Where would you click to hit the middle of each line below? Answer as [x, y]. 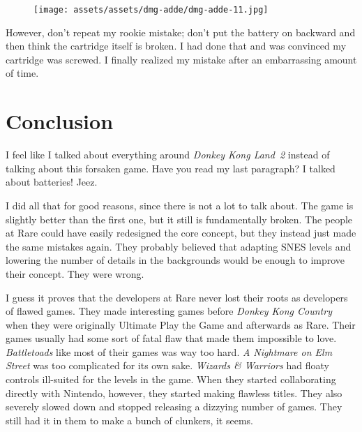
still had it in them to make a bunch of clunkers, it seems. [129, 420]
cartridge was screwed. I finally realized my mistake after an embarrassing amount [181, 59]
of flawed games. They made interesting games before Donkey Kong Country [169, 311]
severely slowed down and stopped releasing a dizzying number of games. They [174, 407]
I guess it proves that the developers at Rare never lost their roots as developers [177, 297]
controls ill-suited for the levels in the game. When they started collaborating [171, 379]
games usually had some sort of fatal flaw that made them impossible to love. [171, 338]
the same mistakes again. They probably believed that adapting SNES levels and [179, 246]
